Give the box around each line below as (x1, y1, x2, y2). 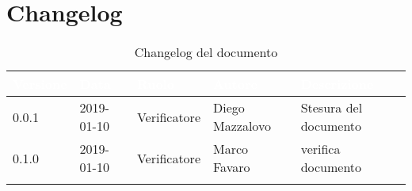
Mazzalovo (213, 117, 271, 136)
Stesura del (300, 98, 363, 117)
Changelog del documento (134, 43, 278, 62)
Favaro (213, 158, 250, 177)
